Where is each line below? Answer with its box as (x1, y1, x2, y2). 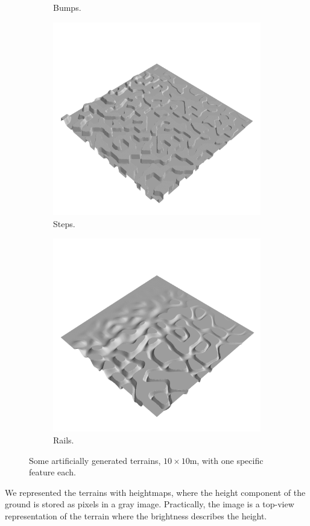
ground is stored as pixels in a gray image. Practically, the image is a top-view (5, 498, 294, 510)
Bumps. (53, 1, 81, 13)
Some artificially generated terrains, (29, 454, 161, 466)
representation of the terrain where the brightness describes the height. (5, 509, 267, 522)
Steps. (53, 217, 75, 230)
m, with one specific (189, 454, 264, 466)
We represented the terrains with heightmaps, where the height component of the (5, 486, 306, 498)
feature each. (29, 466, 76, 478)
